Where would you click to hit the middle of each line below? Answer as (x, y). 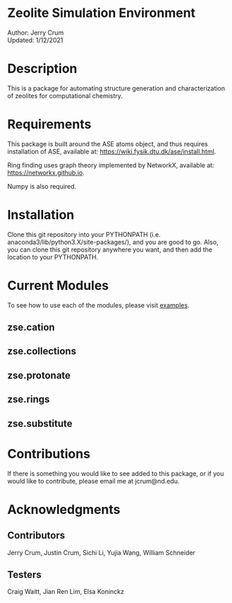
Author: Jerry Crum (36, 33)
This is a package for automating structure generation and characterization (116, 88)
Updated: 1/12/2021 (35, 40)
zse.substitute (40, 423)
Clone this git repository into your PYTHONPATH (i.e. (84, 234)
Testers (24, 574)
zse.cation (31, 328)
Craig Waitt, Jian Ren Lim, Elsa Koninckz (66, 592)
